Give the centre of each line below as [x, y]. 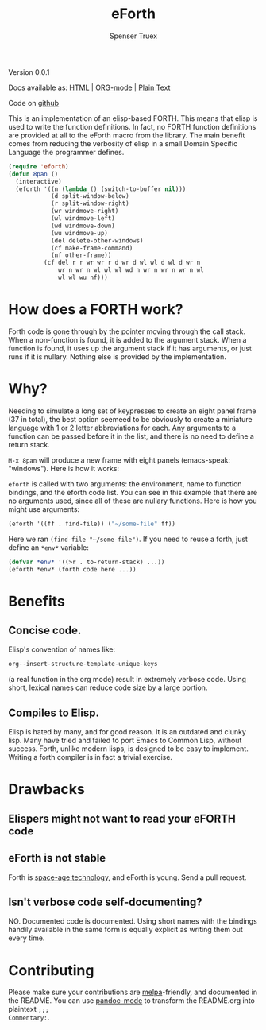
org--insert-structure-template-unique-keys [83, 664]
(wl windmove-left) [83, 219]
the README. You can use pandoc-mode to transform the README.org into [132, 1001]
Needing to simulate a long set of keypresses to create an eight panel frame [132, 411]
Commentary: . [29, 1017]
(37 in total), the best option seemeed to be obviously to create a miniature [130, 419]
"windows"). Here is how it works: [64, 468]
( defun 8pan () [33, 174]
